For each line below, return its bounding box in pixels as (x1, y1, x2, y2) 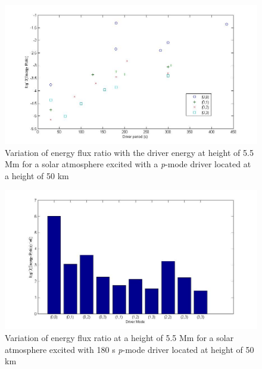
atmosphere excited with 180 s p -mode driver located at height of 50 (5, 343, 254, 355)
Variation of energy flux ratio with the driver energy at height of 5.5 (5, 146, 254, 158)
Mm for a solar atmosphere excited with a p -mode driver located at (5, 158, 251, 170)
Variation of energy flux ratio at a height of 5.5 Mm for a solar (5, 332, 234, 344)
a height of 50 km (5, 169, 69, 182)
